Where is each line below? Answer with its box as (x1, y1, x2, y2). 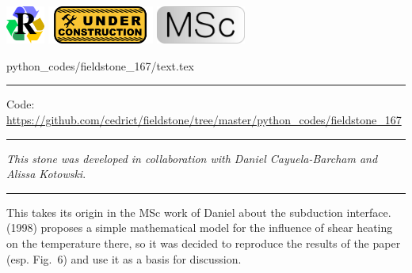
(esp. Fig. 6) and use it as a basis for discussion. (6, 250, 242, 267)
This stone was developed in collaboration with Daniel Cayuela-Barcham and (6, 150, 378, 166)
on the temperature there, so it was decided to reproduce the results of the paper (6, 234, 401, 251)
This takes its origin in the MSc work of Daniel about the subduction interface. (6, 203, 391, 220)
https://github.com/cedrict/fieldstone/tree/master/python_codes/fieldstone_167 (6, 112, 402, 128)
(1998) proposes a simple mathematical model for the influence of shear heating (6, 219, 393, 236)
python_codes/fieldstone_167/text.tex (6, 57, 195, 74)
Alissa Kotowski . (6, 165, 86, 182)
